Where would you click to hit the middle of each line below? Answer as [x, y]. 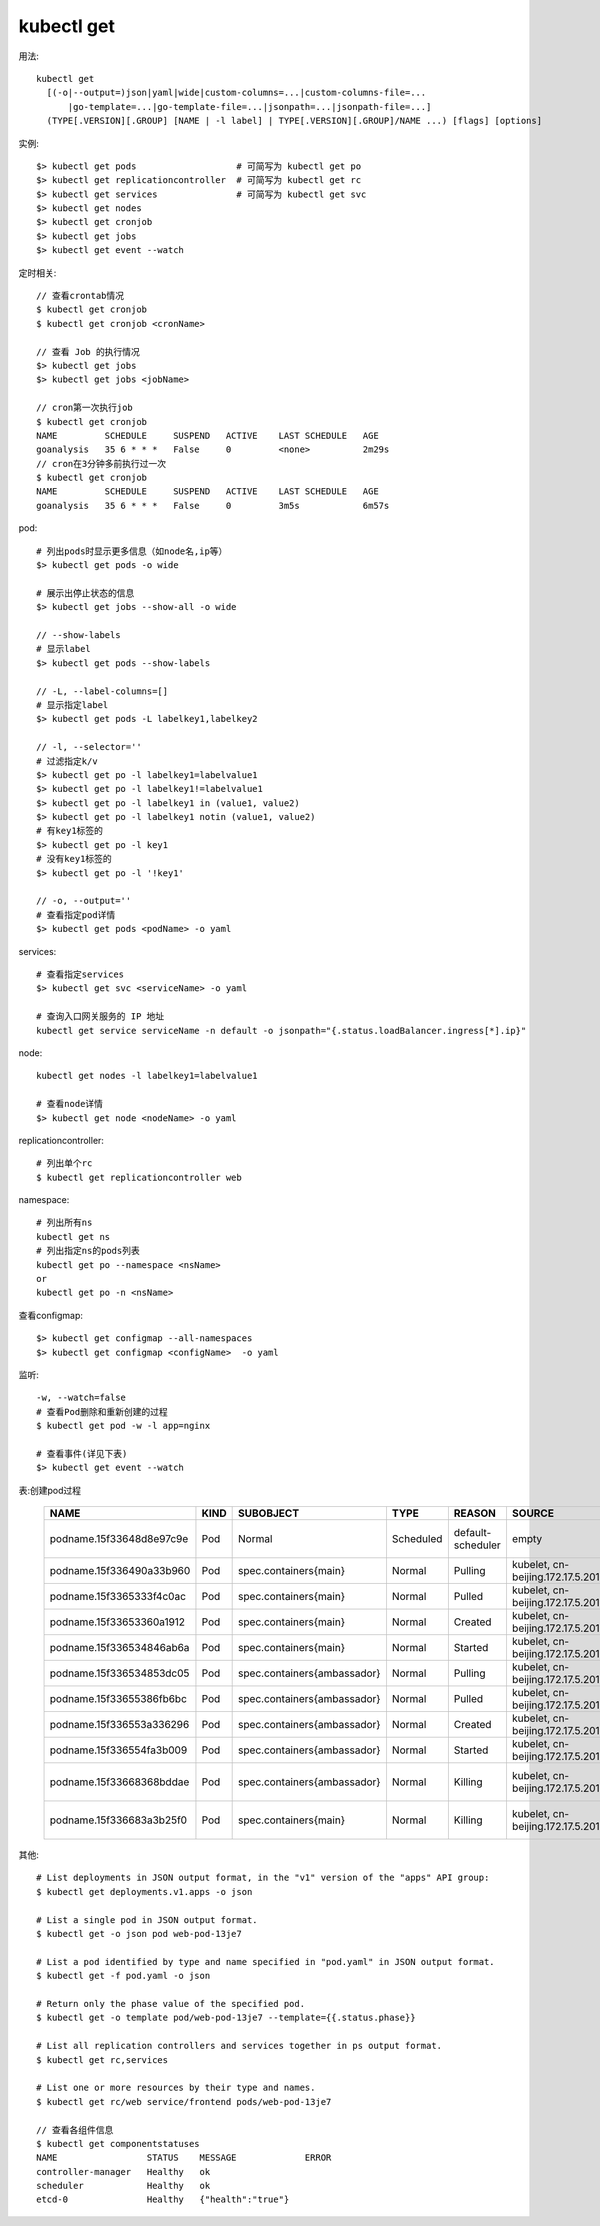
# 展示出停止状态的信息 [85, 593]
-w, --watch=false [81, 1398]
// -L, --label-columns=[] [102, 691]
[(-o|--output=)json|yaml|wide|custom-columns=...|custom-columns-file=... [236, 93]
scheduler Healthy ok [123, 2186]
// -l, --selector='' [89, 747]
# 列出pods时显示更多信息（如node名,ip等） [132, 551]
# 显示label [64, 649]
